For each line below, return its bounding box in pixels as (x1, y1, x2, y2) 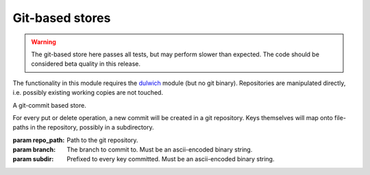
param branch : (12, 145, 56, 154)
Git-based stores (12, 10, 111, 25)
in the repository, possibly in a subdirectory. (29, 124, 154, 132)
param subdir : (12, 155, 54, 163)
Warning (31, 38, 56, 46)
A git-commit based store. (12, 101, 87, 109)
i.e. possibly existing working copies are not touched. (12, 89, 164, 97)
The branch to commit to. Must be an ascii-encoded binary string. (66, 145, 253, 154)
